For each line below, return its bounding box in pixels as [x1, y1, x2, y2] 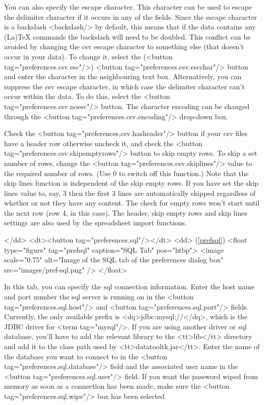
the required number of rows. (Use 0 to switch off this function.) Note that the [4, 167, 249, 178]
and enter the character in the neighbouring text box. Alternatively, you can [4, 71, 242, 82]
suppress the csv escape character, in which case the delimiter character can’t [4, 81, 245, 91]
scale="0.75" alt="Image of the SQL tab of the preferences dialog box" [4, 254, 223, 265]
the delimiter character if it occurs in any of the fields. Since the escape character [4, 11, 257, 22]
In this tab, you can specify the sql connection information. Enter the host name [4, 281, 255, 292]
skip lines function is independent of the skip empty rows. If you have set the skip [4, 178, 259, 188]
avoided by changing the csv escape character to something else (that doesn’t [4, 41, 244, 52]
